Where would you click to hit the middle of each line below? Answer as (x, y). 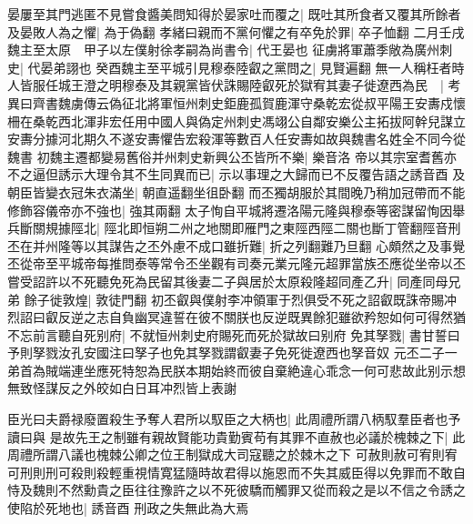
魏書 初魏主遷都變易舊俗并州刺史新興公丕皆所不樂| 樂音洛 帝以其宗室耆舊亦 (232, 156)
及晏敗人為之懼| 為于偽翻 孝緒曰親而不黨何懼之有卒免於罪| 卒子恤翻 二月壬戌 (236, 31)
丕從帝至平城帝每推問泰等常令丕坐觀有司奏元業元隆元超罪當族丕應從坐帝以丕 (236, 263)
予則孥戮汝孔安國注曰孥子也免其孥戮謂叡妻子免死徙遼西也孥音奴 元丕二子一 (232, 353)
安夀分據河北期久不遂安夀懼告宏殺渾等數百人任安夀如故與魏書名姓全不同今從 (236, 139)
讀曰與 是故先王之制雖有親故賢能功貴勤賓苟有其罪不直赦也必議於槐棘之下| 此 (236, 436)
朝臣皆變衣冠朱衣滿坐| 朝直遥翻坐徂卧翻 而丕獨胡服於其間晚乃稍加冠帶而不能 (236, 191)
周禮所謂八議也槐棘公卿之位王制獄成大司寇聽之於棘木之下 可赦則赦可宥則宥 (232, 454)
